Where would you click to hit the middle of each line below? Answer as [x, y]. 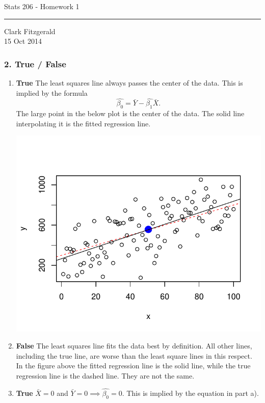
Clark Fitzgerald [30, 31]
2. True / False [35, 63]
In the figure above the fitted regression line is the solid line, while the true [133, 366]
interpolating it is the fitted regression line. [83, 123]
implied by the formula [52, 92]
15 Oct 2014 [23, 41]
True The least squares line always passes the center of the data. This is [129, 83]
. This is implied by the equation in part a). [190, 393]
